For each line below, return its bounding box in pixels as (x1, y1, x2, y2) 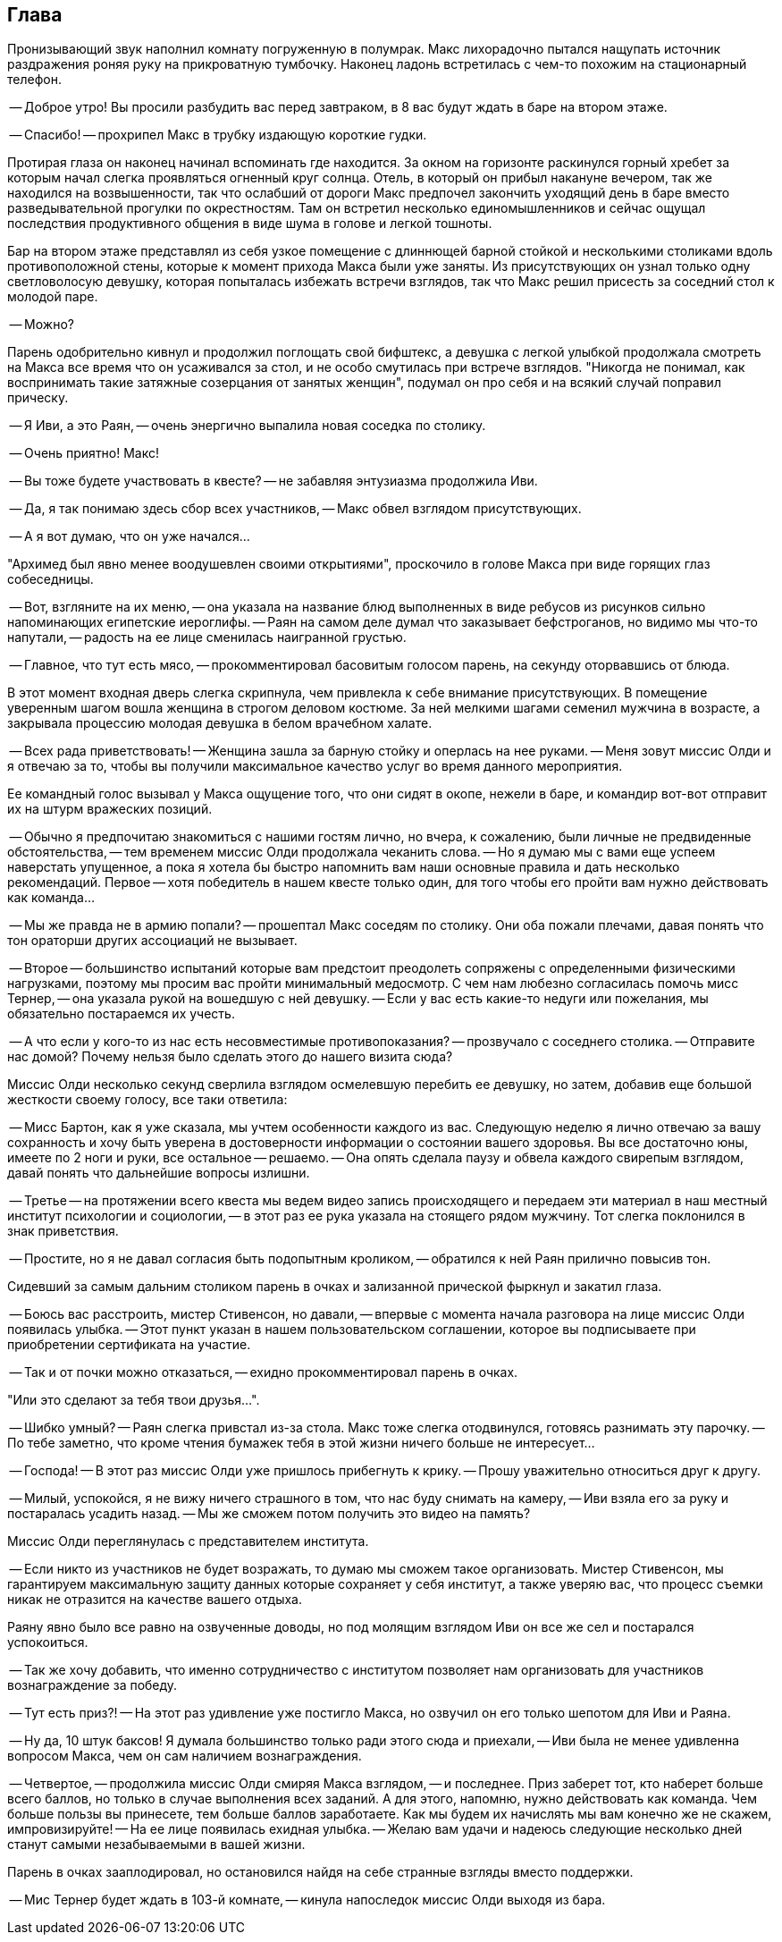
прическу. (7, 390, 69, 406)
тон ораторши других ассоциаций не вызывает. (7, 933, 298, 949)
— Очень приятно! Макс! (9, 445, 160, 461)
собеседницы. (7, 571, 94, 587)
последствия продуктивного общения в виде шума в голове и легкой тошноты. (7, 215, 492, 232)
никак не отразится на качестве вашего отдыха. (7, 1592, 302, 1608)
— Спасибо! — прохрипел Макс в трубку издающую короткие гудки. (9, 127, 427, 143)
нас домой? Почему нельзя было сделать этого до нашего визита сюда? (7, 1049, 453, 1065)
